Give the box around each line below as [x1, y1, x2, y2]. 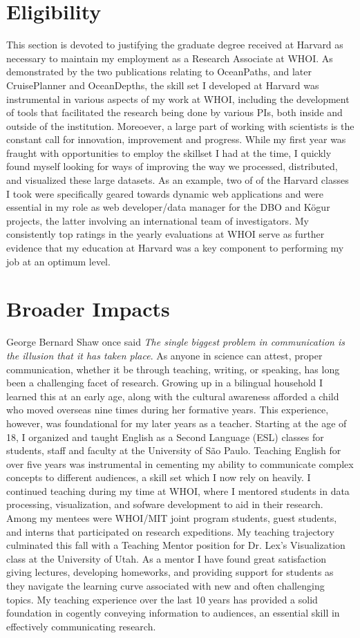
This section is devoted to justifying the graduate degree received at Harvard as [6, 37, 343, 52]
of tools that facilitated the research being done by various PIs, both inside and [6, 105, 343, 120]
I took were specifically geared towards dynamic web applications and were [6, 186, 323, 200]
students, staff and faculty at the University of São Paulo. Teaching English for [6, 443, 341, 458]
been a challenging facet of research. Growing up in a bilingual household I [6, 375, 323, 390]
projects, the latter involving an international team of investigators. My [6, 213, 309, 227]
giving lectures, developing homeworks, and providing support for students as [6, 565, 334, 579]
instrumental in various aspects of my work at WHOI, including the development [6, 91, 350, 106]
